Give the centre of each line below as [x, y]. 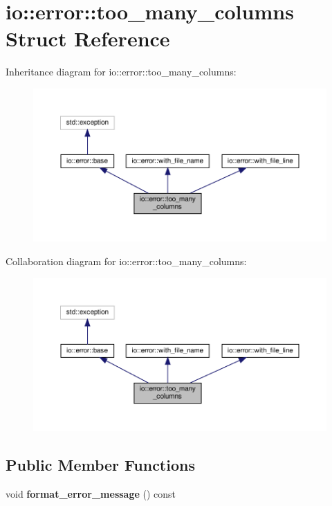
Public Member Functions [100, 465]
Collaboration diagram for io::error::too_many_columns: [126, 261]
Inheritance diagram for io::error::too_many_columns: [121, 72]
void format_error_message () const [91, 493]
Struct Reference [88, 38]
